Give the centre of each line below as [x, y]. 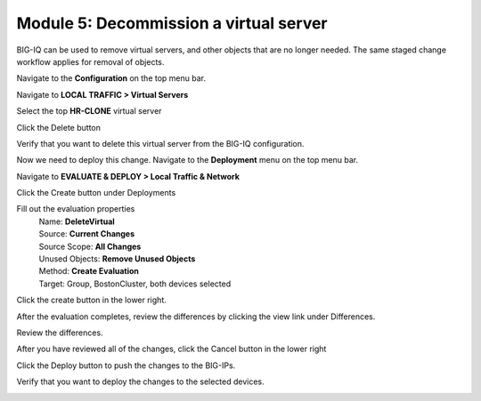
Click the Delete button [59, 127]
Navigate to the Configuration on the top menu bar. [111, 78]
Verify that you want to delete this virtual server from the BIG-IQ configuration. [160, 143]
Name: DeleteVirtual [77, 221]
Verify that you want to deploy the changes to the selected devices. [140, 381]
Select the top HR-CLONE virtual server [89, 111]
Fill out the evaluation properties [76, 209]
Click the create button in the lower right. [91, 300]
